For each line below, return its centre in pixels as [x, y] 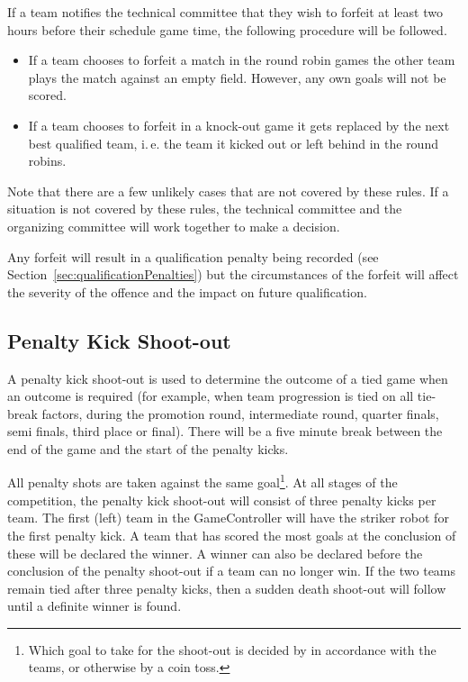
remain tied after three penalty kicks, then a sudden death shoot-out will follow [227, 588]
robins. [47, 161]
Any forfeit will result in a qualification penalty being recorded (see [193, 256]
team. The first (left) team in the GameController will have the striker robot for [228, 518]
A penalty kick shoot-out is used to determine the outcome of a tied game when [228, 378]
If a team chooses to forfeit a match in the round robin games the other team [242, 60]
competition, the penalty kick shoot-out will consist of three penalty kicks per [222, 500]
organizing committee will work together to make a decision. [174, 226]
